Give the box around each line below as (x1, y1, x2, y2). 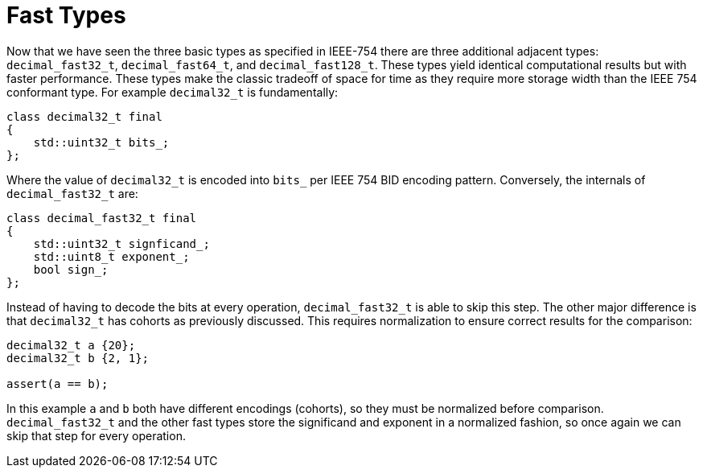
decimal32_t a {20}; (6, 338, 136, 352)
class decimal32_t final (6, 109, 162, 123)
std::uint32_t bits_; (33, 135, 170, 149)
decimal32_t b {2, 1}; (6, 351, 150, 365)
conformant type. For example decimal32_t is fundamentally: (6, 84, 339, 99)
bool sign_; (33, 262, 109, 276)
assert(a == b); (6, 377, 109, 390)
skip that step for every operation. (6, 428, 186, 443)
